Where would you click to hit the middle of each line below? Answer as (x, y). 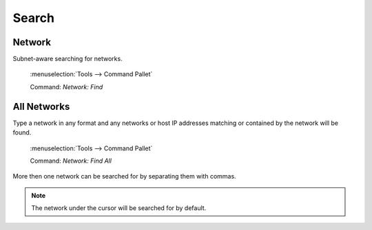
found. (22, 133)
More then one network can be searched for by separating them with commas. (125, 176)
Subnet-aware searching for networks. (68, 59)
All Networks (41, 106)
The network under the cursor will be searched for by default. (119, 208)
